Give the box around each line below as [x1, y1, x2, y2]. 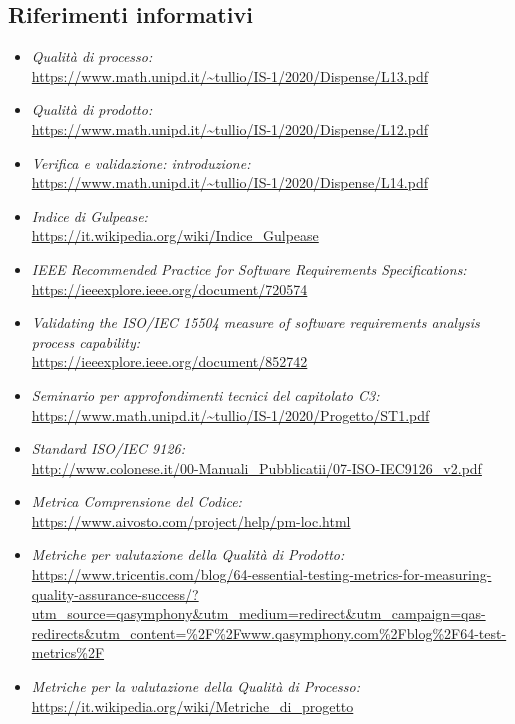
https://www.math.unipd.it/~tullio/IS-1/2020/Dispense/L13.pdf [31, 65, 429, 86]
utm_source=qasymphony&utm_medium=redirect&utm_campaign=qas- [31, 603, 486, 624]
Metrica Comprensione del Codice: [31, 491, 242, 512]
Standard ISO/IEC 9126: [31, 438, 186, 459]
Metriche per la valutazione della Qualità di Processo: [31, 676, 361, 697]
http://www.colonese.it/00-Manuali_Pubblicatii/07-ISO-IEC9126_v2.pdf [31, 457, 482, 478]
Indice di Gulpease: [31, 205, 148, 226]
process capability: [31, 331, 141, 352]
